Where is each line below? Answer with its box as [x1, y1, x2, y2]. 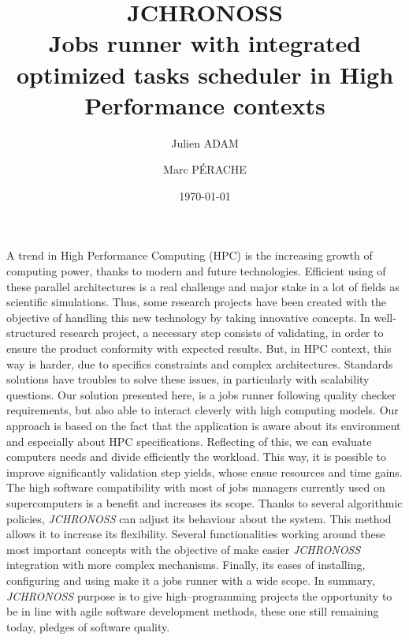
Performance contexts [84, 88, 325, 121]
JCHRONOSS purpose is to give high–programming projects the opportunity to [6, 587, 392, 604]
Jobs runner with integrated [48, 27, 362, 59]
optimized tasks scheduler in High [16, 58, 394, 90]
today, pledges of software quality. [6, 618, 170, 634]
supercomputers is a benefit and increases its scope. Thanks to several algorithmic [6, 494, 403, 511]
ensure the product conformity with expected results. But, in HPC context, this [6, 340, 392, 357]
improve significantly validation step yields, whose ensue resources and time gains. [6, 463, 403, 480]
